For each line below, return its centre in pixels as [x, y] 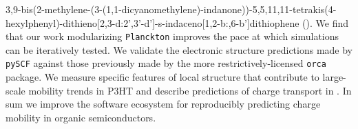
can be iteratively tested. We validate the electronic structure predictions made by [179, 49]
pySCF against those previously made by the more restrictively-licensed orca [166, 63]
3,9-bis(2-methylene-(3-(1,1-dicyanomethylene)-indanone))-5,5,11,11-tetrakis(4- [171, 9]
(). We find [325, 22]
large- [334, 77]
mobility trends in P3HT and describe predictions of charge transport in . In [190, 90]
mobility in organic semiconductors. [81, 117]
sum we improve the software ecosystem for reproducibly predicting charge [163, 104]
